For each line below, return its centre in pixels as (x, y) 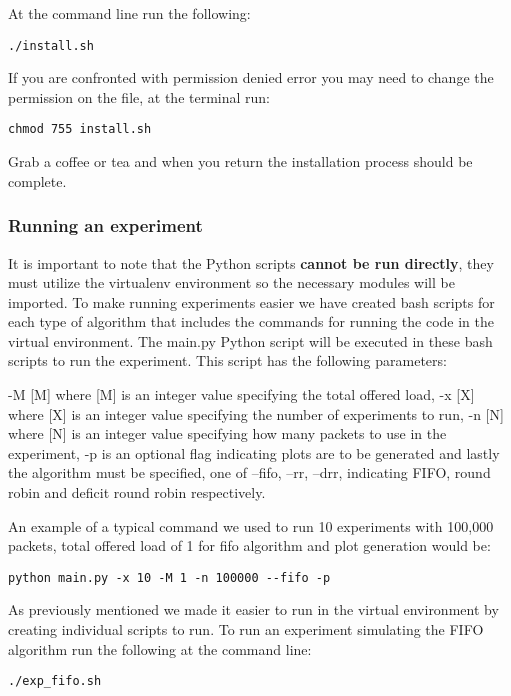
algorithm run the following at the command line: (160, 648)
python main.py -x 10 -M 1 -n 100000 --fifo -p (169, 577)
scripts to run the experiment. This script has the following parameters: (227, 360)
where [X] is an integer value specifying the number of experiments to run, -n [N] (256, 413)
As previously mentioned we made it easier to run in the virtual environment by (253, 609)
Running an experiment (105, 225)
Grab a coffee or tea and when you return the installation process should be (240, 161)
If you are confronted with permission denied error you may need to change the (251, 77)
